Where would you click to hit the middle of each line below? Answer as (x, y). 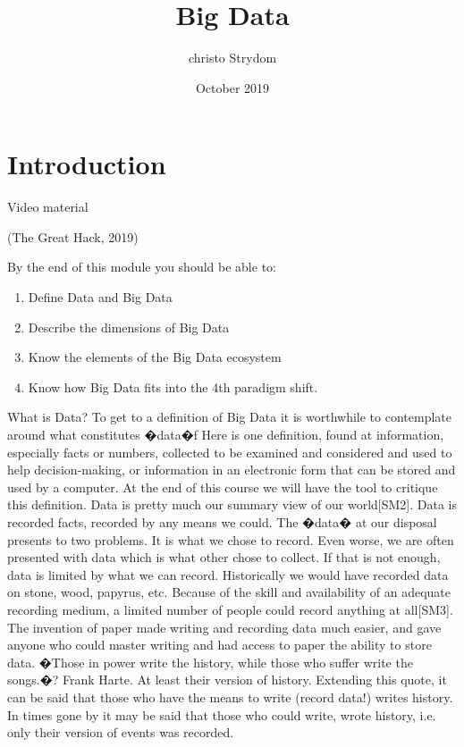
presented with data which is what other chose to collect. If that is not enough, (224, 557)
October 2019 (232, 87)
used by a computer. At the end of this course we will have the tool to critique (223, 487)
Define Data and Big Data (100, 297)
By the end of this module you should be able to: (142, 267)
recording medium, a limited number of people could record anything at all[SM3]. (230, 609)
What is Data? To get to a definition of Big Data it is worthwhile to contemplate (229, 417)
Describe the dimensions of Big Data (129, 327)
